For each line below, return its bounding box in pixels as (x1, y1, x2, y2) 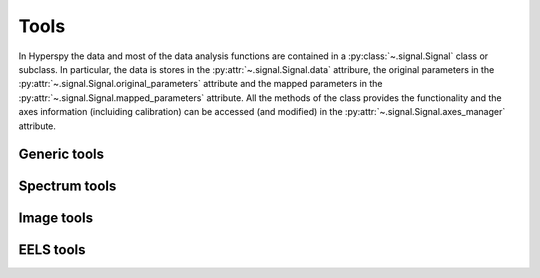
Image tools (18, 210, 94, 227)
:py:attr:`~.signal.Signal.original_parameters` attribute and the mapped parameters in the (18, 78, 383, 90)
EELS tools (18, 241, 86, 259)
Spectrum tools (18, 178, 117, 195)
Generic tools (18, 146, 105, 163)
